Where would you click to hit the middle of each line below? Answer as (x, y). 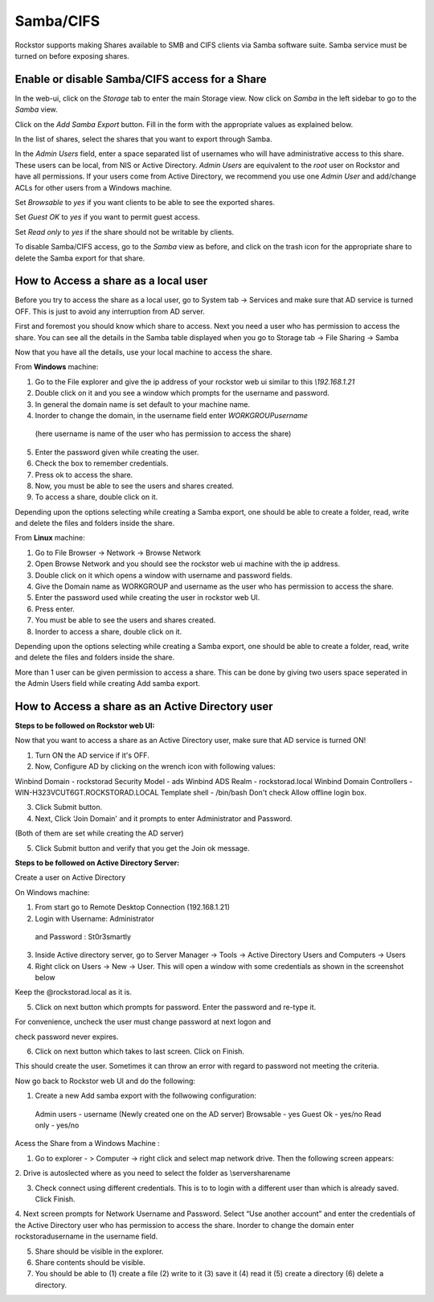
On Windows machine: (52, 892)
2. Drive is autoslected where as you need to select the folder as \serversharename (153, 1173)
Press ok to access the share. (84, 474)
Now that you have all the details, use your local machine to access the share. (143, 352)
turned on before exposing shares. (72, 55)
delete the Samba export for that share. (80, 258)
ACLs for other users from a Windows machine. (93, 187)
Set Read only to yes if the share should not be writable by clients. (125, 232)
